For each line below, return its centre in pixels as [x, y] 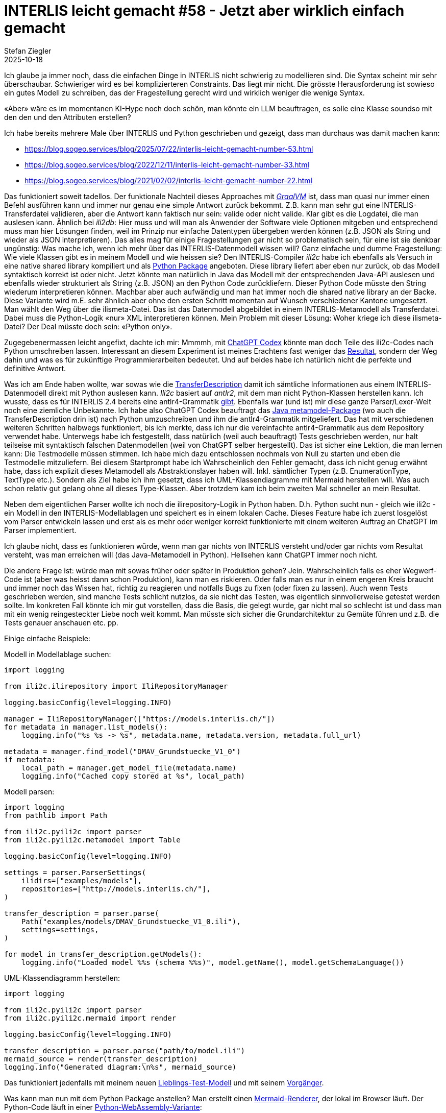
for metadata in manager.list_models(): [86, 727]
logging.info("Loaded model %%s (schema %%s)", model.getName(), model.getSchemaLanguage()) [213, 962]
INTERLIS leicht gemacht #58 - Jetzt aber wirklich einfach [204, 11]
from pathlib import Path [56, 815]
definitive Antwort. [35, 368]
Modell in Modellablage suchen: [58, 654]
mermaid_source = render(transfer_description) [101, 1059]
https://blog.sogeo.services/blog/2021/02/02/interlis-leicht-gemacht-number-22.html [168, 180]
